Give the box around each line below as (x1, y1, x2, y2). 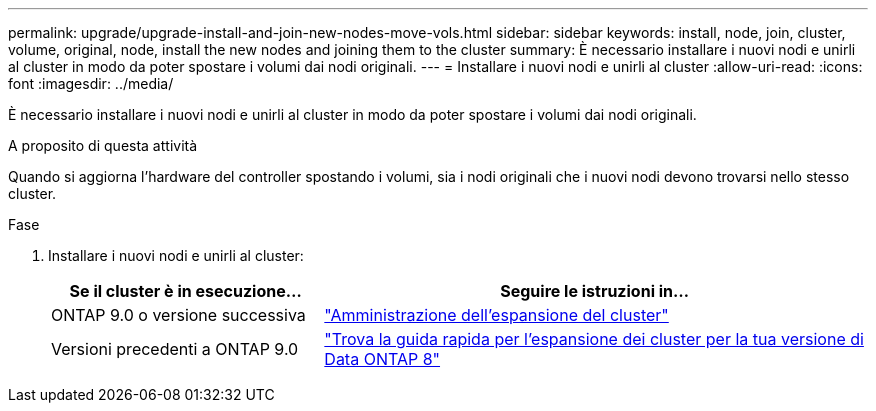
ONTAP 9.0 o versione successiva (51, 305, 306, 325)
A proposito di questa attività (8, 137, 198, 154)
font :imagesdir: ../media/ (8, 75, 174, 92)
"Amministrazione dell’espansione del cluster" (324, 305, 669, 325)
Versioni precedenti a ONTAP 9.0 (51, 339, 299, 359)
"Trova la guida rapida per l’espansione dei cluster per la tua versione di (324, 329, 864, 349)
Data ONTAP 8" (324, 349, 441, 369)
